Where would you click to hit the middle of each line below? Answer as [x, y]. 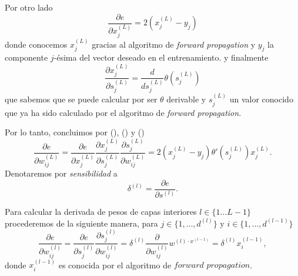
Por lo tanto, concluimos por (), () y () [75, 132]
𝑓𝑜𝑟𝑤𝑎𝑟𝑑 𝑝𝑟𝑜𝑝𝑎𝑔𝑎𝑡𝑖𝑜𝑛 [212, 266]
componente [26, 57]
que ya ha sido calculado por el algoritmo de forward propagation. [123, 112]
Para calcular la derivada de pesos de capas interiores [101, 212]
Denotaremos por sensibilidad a [61, 173]
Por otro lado [29, 7]
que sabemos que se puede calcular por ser [81, 99]
